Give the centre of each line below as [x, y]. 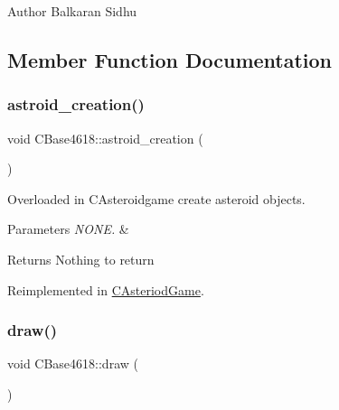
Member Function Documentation [170, 59]
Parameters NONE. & [68, 229]
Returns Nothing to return [81, 259]
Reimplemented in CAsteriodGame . [106, 289]
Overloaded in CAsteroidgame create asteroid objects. [156, 198]
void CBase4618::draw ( [73, 363]
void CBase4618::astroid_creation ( [105, 138]
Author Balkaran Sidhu [72, 11]
